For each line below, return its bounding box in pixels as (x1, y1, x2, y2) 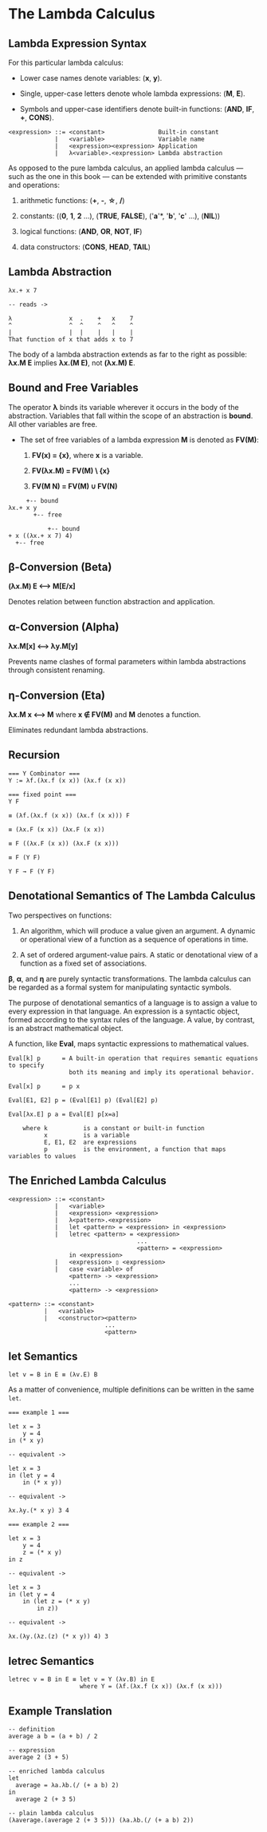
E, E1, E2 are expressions (43, 1138, 137, 1146)
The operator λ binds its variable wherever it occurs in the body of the (8, 402, 239, 412)
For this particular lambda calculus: (8, 58, 124, 67)
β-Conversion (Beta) (8, 560, 112, 574)
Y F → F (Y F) (8, 867, 56, 875)
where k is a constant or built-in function (22, 1124, 205, 1132)
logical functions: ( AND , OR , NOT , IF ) (19, 227, 143, 236)
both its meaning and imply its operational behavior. (69, 1068, 255, 1076)
